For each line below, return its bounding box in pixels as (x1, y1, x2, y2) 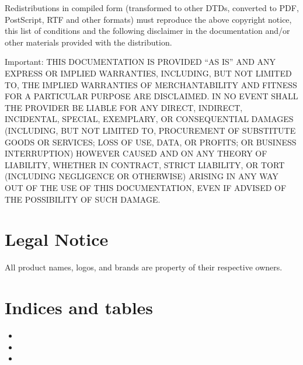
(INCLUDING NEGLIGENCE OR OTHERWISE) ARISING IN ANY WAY (5, 170, 278, 182)
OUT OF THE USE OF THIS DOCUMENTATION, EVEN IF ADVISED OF (5, 181, 287, 193)
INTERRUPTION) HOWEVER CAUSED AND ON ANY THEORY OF (5, 147, 267, 159)
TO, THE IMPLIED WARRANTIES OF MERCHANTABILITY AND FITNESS (5, 78, 297, 91)
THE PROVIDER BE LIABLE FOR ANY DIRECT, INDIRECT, (5, 101, 243, 113)
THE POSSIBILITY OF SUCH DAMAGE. (5, 193, 161, 205)
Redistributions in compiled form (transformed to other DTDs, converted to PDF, (5, 2, 299, 13)
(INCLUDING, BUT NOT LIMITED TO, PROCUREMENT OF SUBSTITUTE (5, 124, 296, 136)
